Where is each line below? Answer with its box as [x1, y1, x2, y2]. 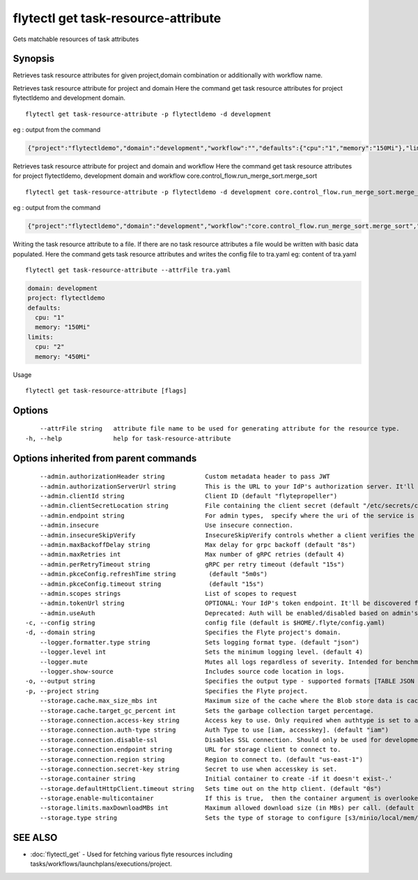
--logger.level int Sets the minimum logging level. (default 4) [39, 648, 364, 656]
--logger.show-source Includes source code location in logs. [39, 667, 345, 676]
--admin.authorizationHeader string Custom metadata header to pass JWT [39, 472, 330, 481]
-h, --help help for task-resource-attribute [25, 434, 231, 442]
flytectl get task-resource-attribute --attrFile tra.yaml [25, 265, 231, 274]
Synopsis [13, 53, 55, 65]
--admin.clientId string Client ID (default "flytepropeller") [39, 492, 338, 500]
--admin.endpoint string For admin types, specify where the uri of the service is [39, 511, 415, 519]
